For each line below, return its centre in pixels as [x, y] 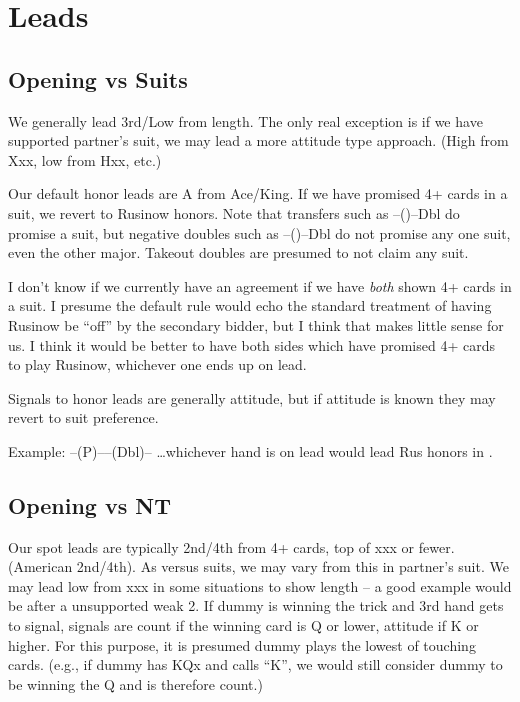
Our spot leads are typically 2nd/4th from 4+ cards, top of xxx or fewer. [231, 546]
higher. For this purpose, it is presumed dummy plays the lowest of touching [242, 644]
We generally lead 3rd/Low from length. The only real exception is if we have [245, 120]
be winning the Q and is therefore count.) [135, 683]
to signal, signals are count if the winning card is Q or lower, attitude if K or [243, 625]
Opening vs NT [89, 504]
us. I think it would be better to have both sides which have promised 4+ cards [251, 344]
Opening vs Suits [98, 78]
